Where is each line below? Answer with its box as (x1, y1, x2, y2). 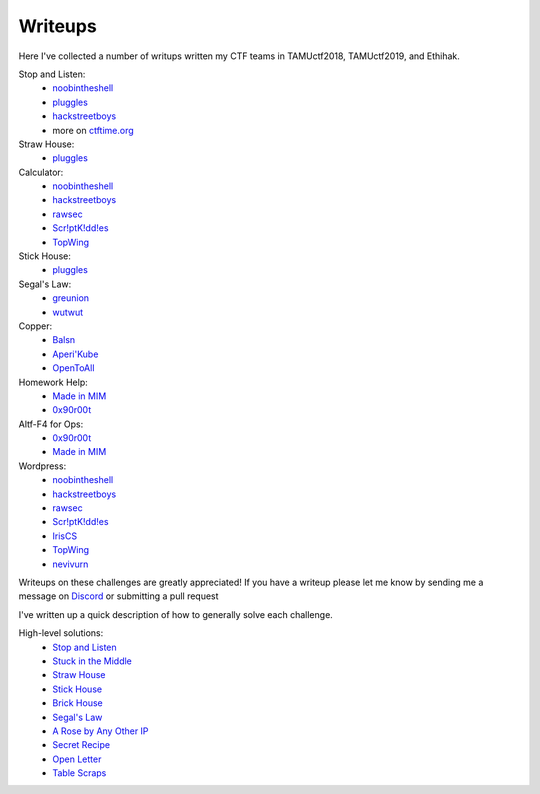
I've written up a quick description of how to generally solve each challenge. (18, 608, 334, 620)
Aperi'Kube (52, 348, 99, 360)
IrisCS (52, 530, 78, 542)
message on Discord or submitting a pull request (18, 590, 219, 602)
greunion (52, 292, 90, 304)
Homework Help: (18, 376, 89, 388)
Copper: (18, 320, 53, 332)
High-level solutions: (18, 627, 104, 639)
